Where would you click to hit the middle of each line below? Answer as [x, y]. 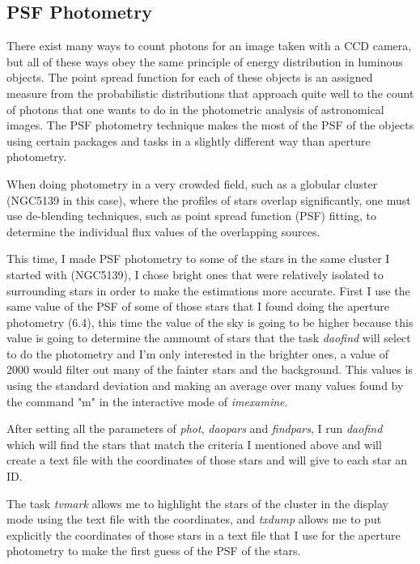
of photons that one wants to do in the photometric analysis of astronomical [195, 109]
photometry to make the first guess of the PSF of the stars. [154, 551]
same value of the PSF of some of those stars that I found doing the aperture [198, 306]
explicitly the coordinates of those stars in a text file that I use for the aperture [204, 534]
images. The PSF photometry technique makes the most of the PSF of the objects [210, 125]
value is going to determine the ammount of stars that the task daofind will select [209, 338]
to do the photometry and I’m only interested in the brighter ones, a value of [198, 353]
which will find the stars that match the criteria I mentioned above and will [194, 444]
